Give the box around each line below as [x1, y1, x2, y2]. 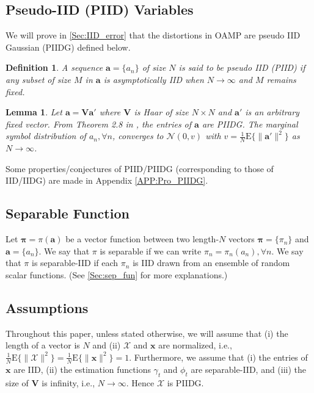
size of [5, 376, 29, 389]
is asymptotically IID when [103, 73, 204, 85]
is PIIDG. [167, 376, 204, 389]
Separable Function [5, 204, 130, 223]
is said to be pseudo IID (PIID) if [178, 61, 305, 74]
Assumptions [5, 298, 89, 317]
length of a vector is [5, 339, 80, 352]
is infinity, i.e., [42, 376, 95, 389]
